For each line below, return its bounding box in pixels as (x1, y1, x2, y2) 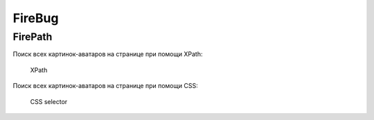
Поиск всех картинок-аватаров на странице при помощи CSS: (12, 82, 198, 90)
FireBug (12, 10, 59, 26)
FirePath (12, 31, 53, 43)
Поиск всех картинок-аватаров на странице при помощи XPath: (12, 50, 203, 58)
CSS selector (30, 97, 68, 105)
